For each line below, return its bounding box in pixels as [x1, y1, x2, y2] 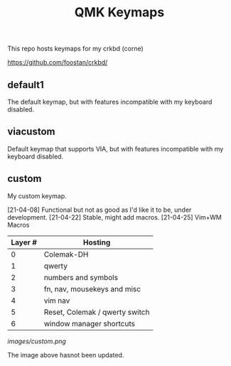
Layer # [11, 237, 38, 247]
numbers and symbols [43, 272, 119, 282]
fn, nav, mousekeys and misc [43, 284, 141, 294]
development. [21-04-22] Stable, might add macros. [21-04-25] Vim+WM [7, 212, 222, 221]
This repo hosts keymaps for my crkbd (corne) [7, 44, 144, 53]
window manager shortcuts [43, 318, 135, 328]
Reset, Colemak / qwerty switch [43, 307, 150, 317]
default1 [7, 79, 44, 91]
